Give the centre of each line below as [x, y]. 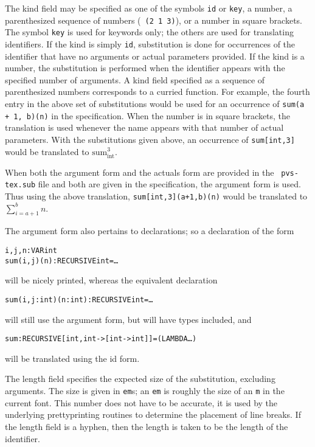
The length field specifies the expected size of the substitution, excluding [140, 379]
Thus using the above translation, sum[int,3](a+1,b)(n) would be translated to [156, 196]
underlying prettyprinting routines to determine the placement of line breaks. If [153, 414]
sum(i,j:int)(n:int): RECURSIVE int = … [79, 300]
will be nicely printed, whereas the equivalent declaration [111, 280]
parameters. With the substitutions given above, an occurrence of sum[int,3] [150, 139]
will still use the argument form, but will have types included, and [128, 319]
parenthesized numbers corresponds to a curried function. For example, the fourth [157, 92]
